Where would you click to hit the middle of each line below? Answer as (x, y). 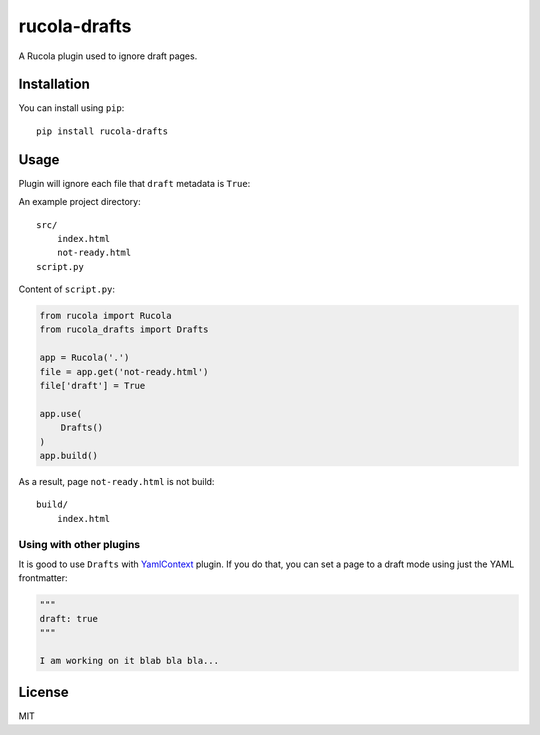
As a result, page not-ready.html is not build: (116, 481)
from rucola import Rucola (105, 316)
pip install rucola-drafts (102, 131)
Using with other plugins (79, 544)
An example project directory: (80, 202)
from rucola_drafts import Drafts (124, 329)
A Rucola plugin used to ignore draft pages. (108, 56)
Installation (54, 84)
